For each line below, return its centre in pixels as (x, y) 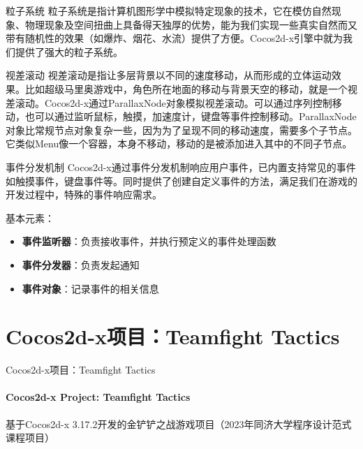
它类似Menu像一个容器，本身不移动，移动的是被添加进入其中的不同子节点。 (179, 143)
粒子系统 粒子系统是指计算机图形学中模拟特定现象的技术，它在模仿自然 (169, 10)
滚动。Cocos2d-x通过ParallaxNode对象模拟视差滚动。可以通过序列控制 (173, 102)
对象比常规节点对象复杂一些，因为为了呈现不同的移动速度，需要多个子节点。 (181, 130)
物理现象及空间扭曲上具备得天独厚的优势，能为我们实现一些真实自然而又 (191, 24)
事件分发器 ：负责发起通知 (81, 264)
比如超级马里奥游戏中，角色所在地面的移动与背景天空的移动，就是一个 (186, 88)
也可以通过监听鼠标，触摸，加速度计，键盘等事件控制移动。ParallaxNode (191, 116)
